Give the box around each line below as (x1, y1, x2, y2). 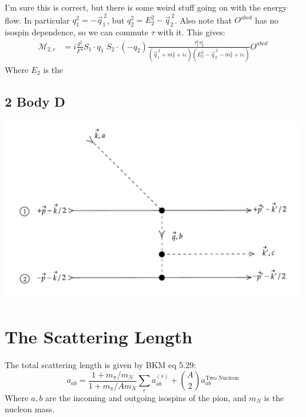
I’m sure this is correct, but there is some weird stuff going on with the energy (5, 1, 287, 13)
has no (255, 14, 279, 26)
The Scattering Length (5, 324, 192, 348)
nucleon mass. (5, 403, 55, 415)
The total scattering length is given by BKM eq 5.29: (5, 358, 197, 370)
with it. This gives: (157, 26, 225, 38)
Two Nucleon (205, 375, 239, 382)
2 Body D (5, 92, 65, 110)
